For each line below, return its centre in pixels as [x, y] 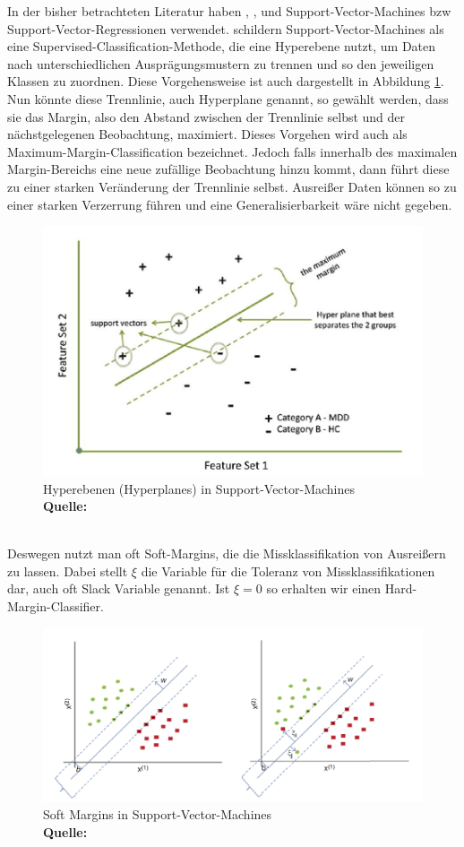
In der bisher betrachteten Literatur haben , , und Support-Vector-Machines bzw [229, 11]
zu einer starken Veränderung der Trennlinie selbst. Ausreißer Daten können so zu [232, 186]
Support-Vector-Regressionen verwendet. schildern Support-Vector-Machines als [226, 28]
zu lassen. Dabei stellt [68, 570]
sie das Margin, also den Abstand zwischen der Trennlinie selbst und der [206, 116]
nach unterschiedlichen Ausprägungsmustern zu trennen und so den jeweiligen [221, 63]
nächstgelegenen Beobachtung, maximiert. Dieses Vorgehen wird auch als [207, 134]
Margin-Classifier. [56, 606]
